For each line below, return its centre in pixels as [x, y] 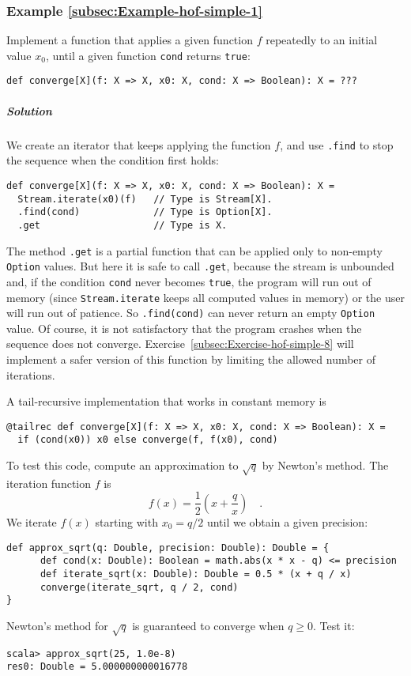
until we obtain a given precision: [287, 521]
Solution [29, 110]
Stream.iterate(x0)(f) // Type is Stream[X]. [145, 199]
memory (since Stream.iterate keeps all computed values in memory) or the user [205, 297]
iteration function [49, 483]
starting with [126, 521]
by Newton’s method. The [325, 465]
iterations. [31, 374]
